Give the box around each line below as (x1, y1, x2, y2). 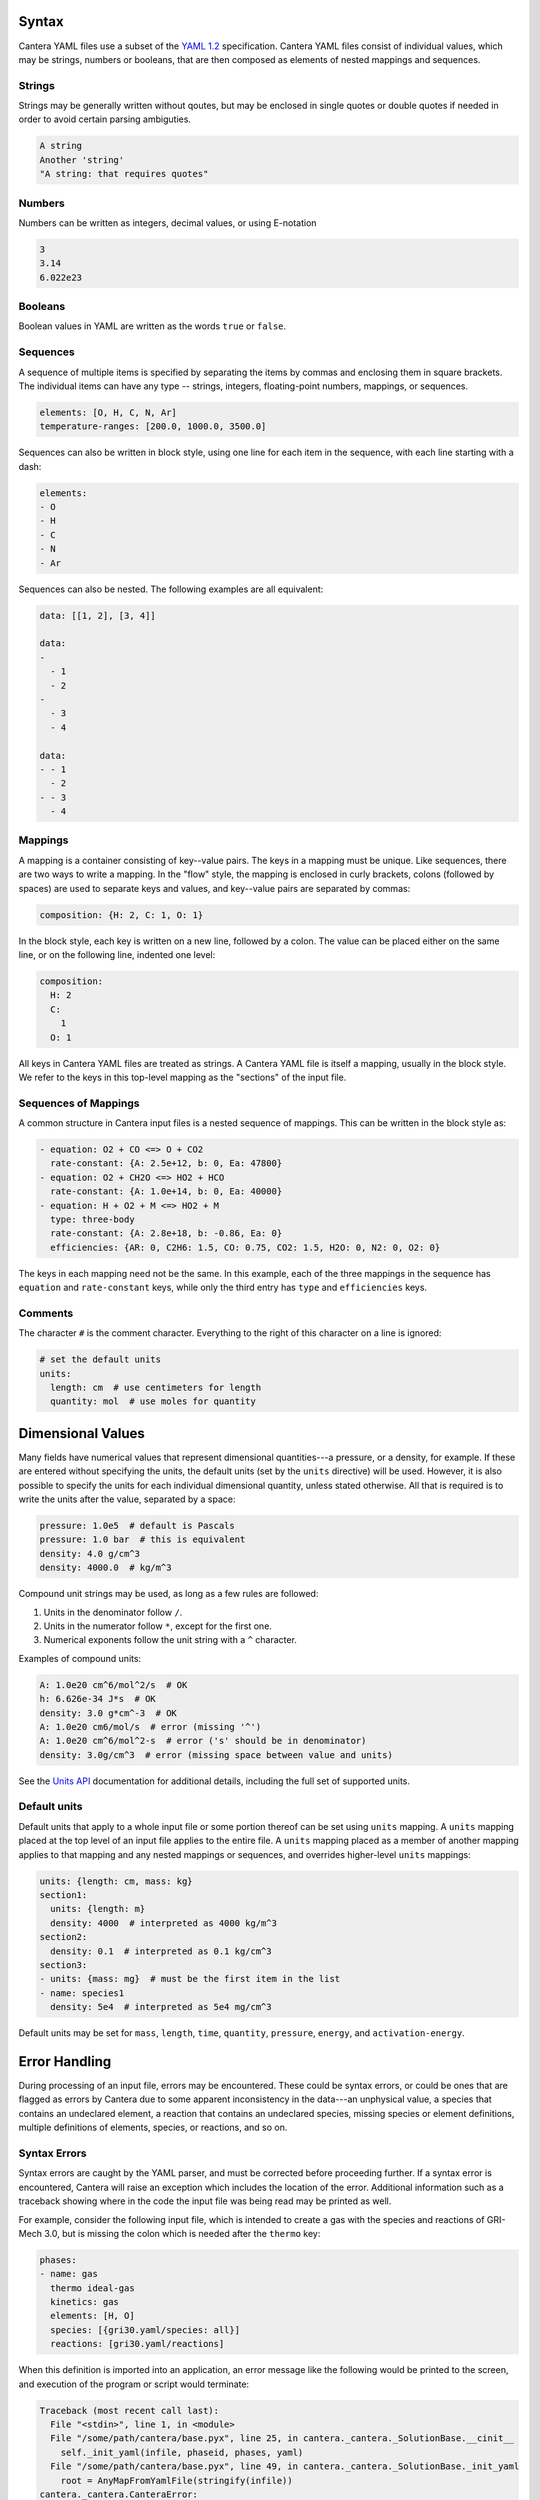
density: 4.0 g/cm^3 (39, 1548, 140, 1559)
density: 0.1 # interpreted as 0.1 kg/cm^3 (50, 1945, 272, 1957)
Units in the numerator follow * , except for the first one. (43, 1620, 272, 1632)
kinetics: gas (50, 2296, 120, 2308)
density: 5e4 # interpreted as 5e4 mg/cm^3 (50, 2001, 272, 2013)
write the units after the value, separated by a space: (18, 1493, 236, 1505)
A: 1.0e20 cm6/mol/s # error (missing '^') (39, 1721, 262, 1732)
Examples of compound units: (18, 1652, 142, 1664)
